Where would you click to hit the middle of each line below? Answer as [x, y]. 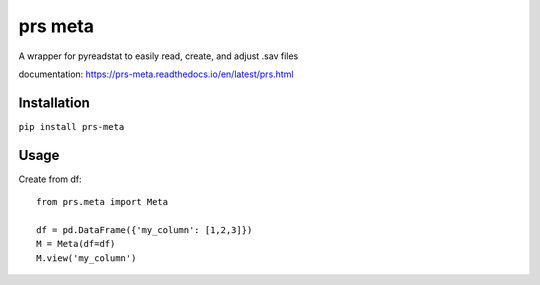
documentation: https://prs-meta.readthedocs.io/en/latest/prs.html [156, 74]
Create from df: [50, 179]
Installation [54, 102]
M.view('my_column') [86, 258]
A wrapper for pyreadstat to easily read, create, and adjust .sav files [158, 56]
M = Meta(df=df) [76, 244]
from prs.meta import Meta [102, 202]
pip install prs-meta [71, 126]
